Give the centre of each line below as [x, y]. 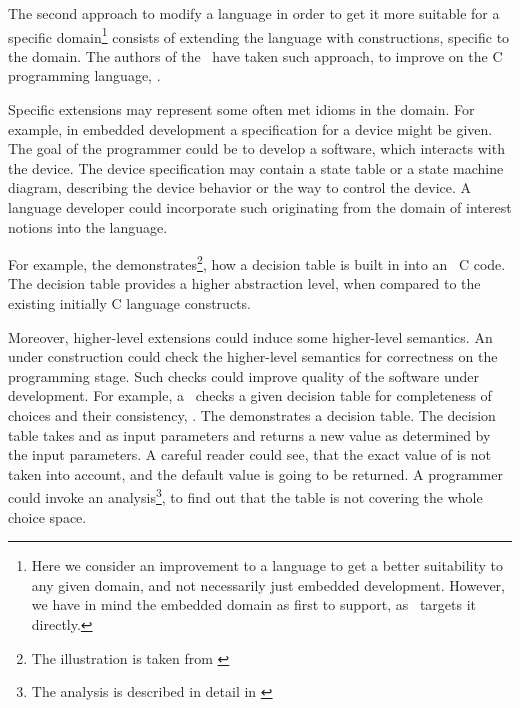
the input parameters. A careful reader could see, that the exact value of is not [250, 454]
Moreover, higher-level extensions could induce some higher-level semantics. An [250, 336]
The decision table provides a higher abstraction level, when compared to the [244, 283]
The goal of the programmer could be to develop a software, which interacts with [256, 148]
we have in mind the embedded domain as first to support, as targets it [254, 604]
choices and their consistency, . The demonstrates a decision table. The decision [252, 415]
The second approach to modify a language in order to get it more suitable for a [254, 13]
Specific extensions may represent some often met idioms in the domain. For [241, 109]
